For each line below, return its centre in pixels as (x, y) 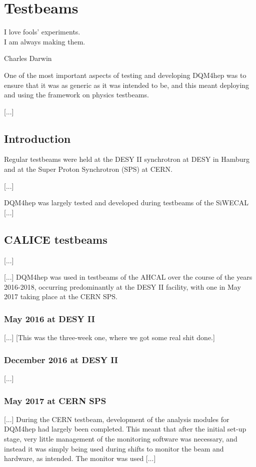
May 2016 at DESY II (49, 318)
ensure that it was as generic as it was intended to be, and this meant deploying (127, 85)
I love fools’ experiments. (42, 32)
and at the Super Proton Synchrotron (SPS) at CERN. (88, 169)
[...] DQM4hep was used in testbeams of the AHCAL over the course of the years (128, 277)
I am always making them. (45, 41)
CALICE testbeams (56, 239)
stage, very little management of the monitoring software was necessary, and (121, 439)
